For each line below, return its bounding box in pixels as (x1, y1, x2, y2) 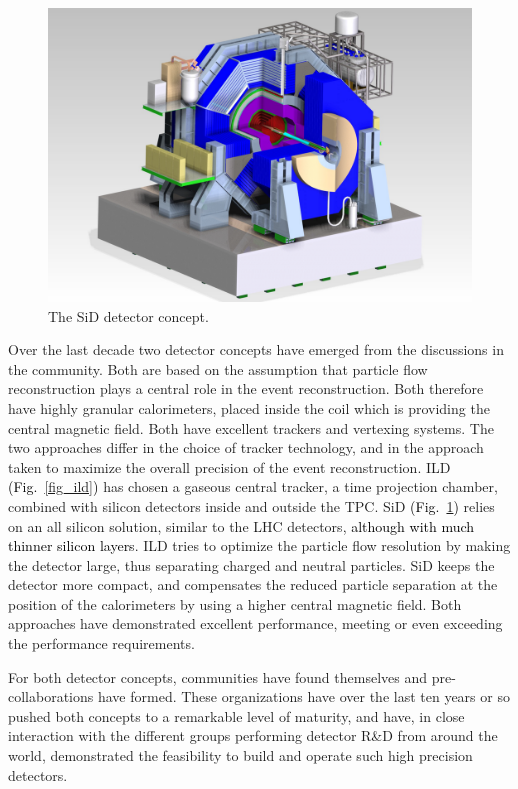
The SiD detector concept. (48, 305, 209, 326)
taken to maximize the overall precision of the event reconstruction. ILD (8, 456, 451, 477)
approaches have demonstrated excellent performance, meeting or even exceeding (8, 613, 503, 634)
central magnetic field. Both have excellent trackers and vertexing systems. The (8, 417, 494, 438)
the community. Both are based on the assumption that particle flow (8, 358, 428, 379)
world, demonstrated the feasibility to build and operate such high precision (8, 745, 473, 766)
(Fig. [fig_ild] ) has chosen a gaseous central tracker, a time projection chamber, (8, 476, 498, 497)
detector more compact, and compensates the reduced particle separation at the (8, 574, 498, 595)
